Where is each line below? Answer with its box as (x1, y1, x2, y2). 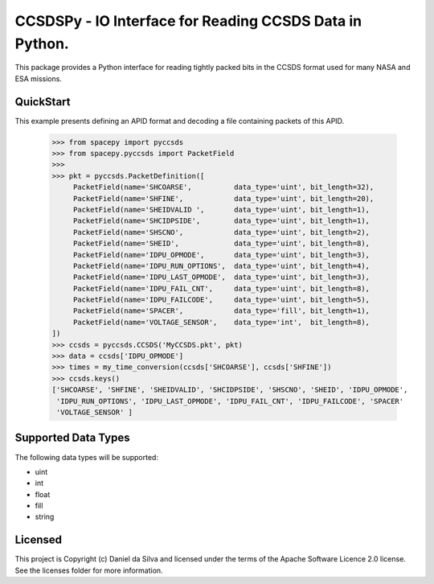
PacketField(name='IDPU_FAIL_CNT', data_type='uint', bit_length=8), (72, 284, 370, 293)
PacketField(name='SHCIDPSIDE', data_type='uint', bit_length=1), (72, 216, 370, 225)
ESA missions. (14, 73, 62, 84)
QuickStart (14, 95, 72, 109)
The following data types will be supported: (14, 452, 158, 462)
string (35, 512, 55, 522)
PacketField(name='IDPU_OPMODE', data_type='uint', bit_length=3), (72, 250, 370, 259)
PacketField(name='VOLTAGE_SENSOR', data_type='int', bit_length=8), (72, 318, 370, 327)
